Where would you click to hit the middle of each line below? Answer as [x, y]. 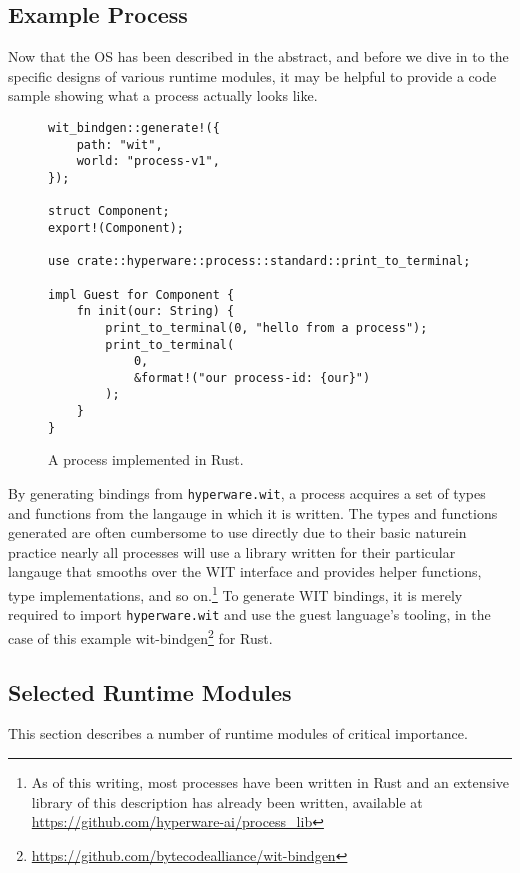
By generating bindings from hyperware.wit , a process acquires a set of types [247, 493]
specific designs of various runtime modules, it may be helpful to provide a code [252, 75]
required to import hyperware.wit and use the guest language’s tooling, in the [249, 614]
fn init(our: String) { [155, 311]
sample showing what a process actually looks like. [163, 95]
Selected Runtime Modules [150, 691]
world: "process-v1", [148, 161]
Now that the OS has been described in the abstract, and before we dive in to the [258, 56]
